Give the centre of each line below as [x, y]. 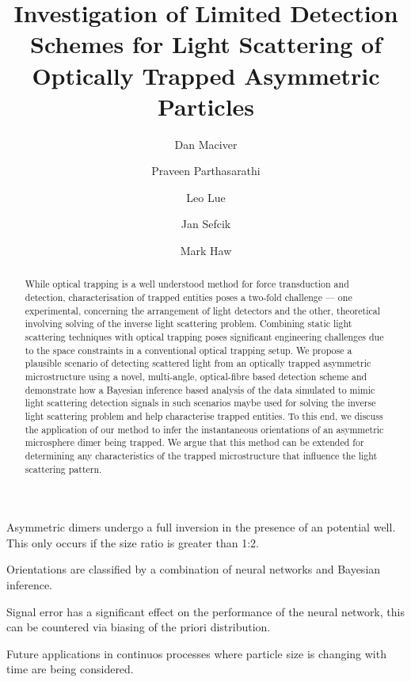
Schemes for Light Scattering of [206, 44]
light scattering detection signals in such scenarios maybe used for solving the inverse [200, 403]
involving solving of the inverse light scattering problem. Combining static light [188, 324]
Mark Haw [206, 251]
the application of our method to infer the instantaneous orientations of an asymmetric [204, 429]
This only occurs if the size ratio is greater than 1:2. [133, 542]
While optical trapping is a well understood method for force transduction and [187, 284]
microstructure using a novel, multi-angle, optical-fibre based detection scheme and [196, 377]
